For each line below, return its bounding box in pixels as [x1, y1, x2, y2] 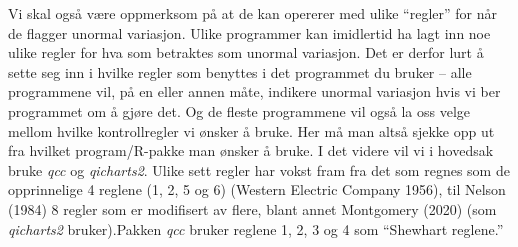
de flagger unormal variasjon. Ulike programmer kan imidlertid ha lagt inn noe [8, 22, 491, 43]
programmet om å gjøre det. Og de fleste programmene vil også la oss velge [8, 100, 471, 121]
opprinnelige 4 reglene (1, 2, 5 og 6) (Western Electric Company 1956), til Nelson [8, 179, 506, 200]
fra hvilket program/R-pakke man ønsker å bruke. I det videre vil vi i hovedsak [8, 140, 494, 161]
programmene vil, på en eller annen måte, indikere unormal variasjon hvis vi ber [8, 81, 501, 102]
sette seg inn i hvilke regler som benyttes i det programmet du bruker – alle [8, 61, 472, 82]
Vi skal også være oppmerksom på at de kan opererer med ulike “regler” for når [8, 3, 497, 23]
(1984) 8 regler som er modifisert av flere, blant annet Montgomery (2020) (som [8, 198, 497, 219]
